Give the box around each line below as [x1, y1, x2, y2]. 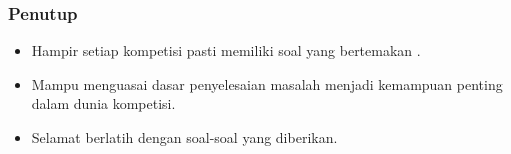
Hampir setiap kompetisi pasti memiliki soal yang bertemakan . [31, 40, 421, 61]
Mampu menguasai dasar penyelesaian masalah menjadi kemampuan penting [31, 73, 503, 94]
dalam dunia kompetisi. [31, 93, 176, 114]
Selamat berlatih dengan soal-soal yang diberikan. [31, 127, 338, 147]
